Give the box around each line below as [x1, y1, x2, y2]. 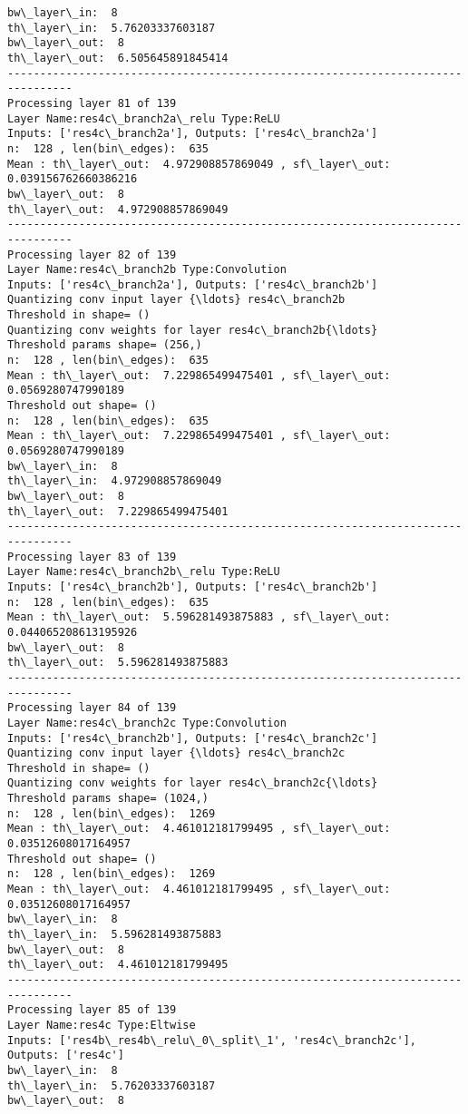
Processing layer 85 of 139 [7, 1003, 177, 1017]
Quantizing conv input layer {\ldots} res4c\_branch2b [7, 293, 346, 307]
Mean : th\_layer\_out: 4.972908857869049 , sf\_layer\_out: [7, 157, 391, 171]
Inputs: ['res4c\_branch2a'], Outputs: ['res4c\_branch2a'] [7, 127, 378, 141]
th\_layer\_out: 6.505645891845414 [7, 51, 229, 64]
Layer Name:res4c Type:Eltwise [7, 1018, 196, 1031]
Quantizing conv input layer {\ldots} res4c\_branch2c [7, 747, 346, 760]
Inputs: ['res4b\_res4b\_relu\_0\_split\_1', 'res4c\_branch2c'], [7, 1033, 417, 1047]
